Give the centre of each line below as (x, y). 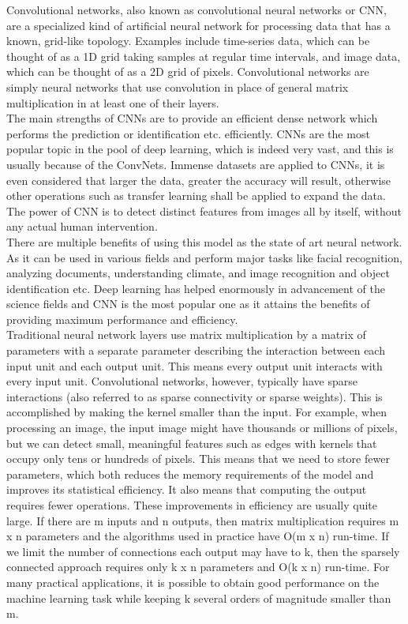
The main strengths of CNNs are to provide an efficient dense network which (192, 118)
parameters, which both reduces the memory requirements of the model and (190, 474)
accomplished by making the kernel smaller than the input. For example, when (197, 412)
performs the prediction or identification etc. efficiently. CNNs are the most (188, 133)
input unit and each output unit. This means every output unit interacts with (195, 365)
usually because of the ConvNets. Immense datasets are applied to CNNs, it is (196, 164)
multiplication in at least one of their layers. (113, 102)
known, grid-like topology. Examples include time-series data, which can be (188, 41)
